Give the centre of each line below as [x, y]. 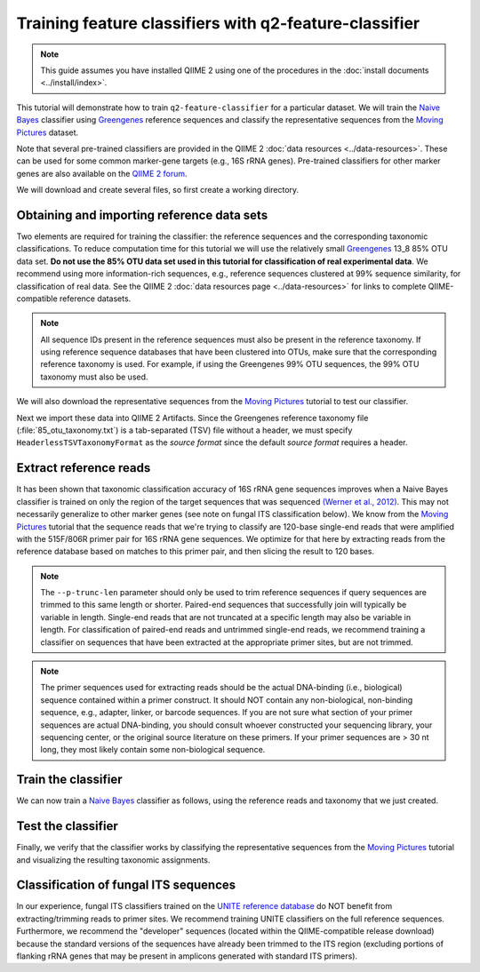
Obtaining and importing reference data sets [142, 215]
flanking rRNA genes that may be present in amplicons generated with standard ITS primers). [187, 956]
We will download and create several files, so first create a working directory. [158, 190]
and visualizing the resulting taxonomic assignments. [113, 860]
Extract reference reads [84, 468]
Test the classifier [68, 826]
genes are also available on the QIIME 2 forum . [102, 173]
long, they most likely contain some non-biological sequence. [153, 750]
